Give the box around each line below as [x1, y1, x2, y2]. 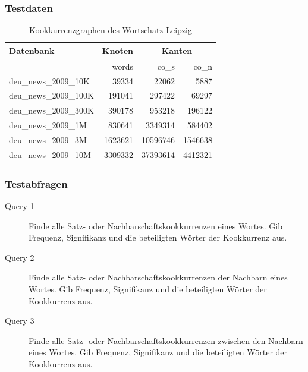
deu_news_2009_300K [9, 104, 94, 116]
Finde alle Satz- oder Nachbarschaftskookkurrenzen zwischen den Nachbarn [29, 334, 303, 346]
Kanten [161, 44, 193, 56]
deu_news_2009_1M [9, 119, 87, 131]
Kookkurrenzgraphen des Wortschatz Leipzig [29, 24, 192, 36]
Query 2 [5, 251, 34, 263]
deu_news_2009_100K [9, 89, 94, 102]
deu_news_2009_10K [9, 74, 90, 87]
